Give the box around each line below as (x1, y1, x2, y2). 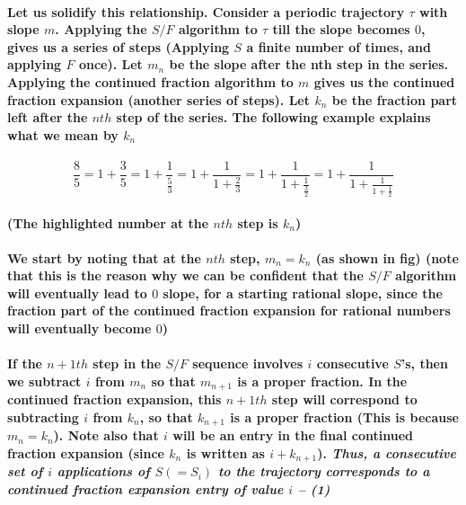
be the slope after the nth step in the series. (169, 55, 449, 74)
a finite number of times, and (246, 37, 431, 56)
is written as (186, 443, 265, 462)
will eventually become (7, 319, 152, 338)
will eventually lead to (7, 283, 147, 302)
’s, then (400, 354, 448, 373)
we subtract (7, 371, 82, 390)
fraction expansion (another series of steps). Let (7, 90, 311, 109)
